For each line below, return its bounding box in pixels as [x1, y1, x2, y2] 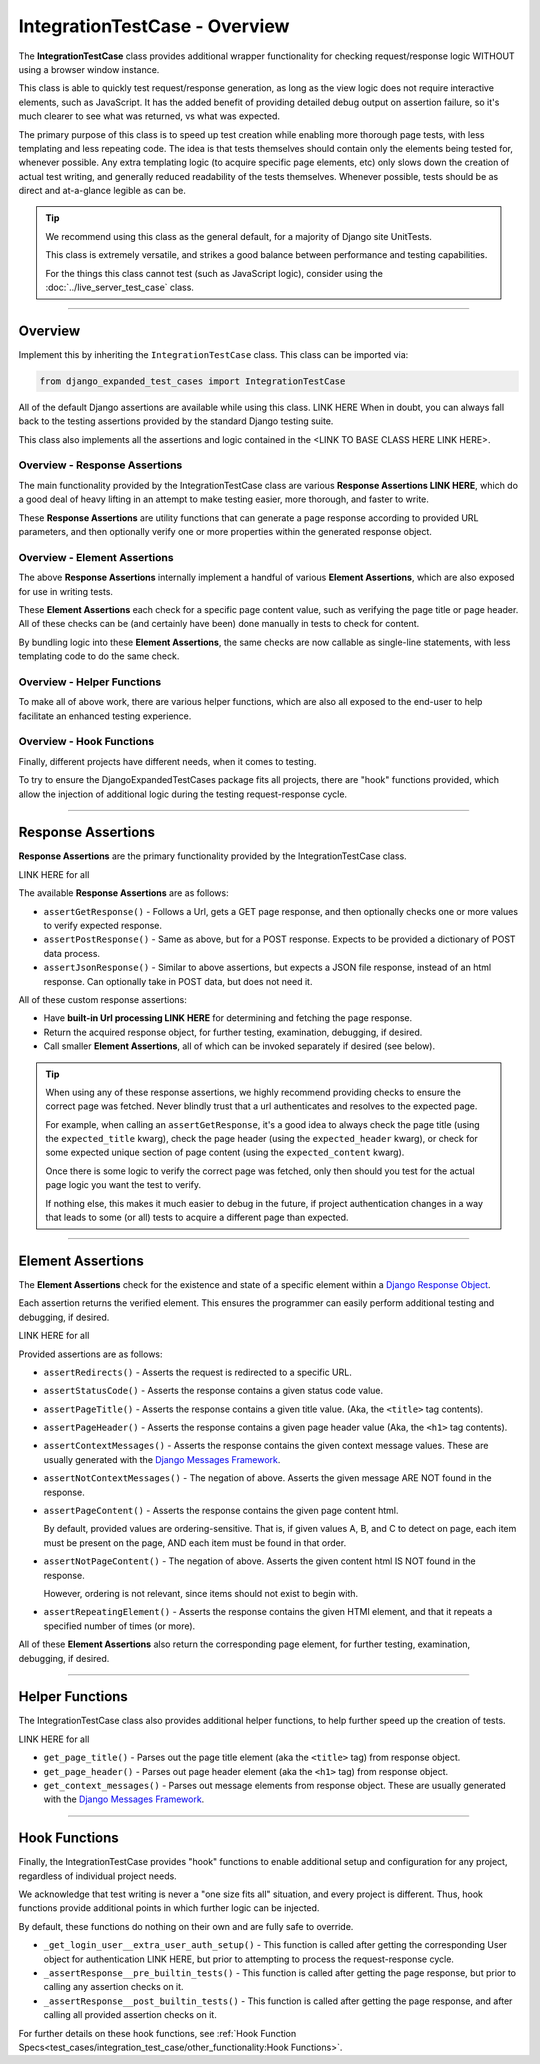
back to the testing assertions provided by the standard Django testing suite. [18, 415, 334, 427]
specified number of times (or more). [43, 1620, 196, 1632]
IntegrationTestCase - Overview [18, 15, 290, 37]
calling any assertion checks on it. [43, 1981, 184, 1993]
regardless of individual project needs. [18, 1870, 177, 1882]
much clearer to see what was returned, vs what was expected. [18, 110, 280, 122]
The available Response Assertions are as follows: [18, 887, 229, 899]
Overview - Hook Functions [18, 735, 155, 749]
